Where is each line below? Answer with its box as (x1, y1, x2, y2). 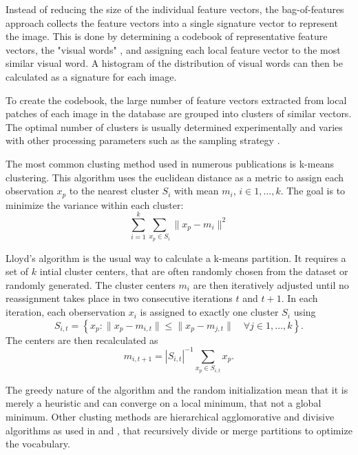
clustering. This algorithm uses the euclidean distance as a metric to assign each (6, 170, 344, 184)
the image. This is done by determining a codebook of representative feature (6, 29, 328, 43)
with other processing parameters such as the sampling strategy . (6, 133, 280, 148)
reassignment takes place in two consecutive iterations (6, 291, 233, 305)
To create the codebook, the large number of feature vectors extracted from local (6, 92, 347, 107)
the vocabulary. (6, 436, 70, 451)
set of (6, 264, 29, 279)
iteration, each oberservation (6, 305, 126, 319)
